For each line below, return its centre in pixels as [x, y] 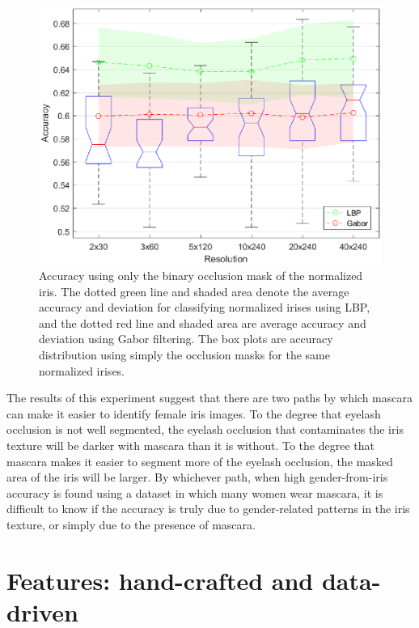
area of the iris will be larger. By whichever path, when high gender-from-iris [197, 477]
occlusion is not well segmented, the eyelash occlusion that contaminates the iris [205, 429]
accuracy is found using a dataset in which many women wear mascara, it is [195, 492]
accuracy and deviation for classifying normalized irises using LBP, [205, 307]
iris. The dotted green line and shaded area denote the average [194, 291]
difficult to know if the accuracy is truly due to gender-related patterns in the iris [208, 509]
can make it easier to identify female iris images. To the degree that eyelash [194, 413]
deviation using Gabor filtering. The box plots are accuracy [186, 339]
